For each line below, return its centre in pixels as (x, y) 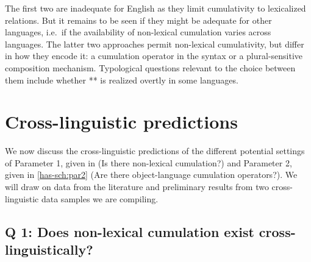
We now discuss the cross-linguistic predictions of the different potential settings (155, 151)
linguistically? (49, 250)
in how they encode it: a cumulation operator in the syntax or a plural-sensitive (154, 56)
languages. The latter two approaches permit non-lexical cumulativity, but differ (155, 44)
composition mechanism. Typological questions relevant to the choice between (150, 67)
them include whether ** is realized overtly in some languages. (122, 80)
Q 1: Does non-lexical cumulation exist (130, 231)
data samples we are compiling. (100, 198)
